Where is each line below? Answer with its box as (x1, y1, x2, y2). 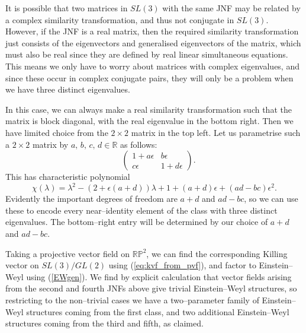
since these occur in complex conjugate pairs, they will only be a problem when (5, 71, 294, 84)
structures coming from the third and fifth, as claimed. (5, 317, 204, 329)
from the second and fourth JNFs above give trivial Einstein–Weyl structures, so (5, 282, 297, 294)
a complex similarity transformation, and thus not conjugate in (5, 13, 234, 26)
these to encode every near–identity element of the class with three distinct (5, 204, 278, 216)
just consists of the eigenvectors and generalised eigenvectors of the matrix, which (5, 36, 301, 49)
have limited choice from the (5, 126, 108, 138)
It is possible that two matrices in (5, 2, 128, 14)
